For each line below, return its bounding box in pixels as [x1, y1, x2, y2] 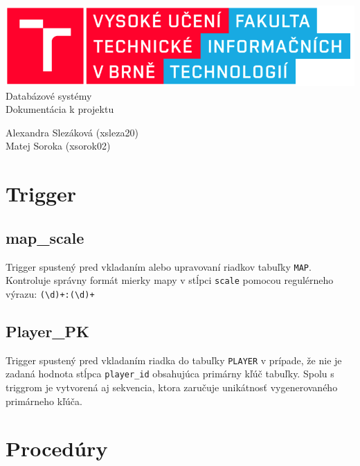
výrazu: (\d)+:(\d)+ [6, 286, 95, 301]
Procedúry [6, 434, 108, 463]
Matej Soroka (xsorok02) [6, 138, 111, 153]
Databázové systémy [6, 88, 92, 102]
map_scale [6, 226, 84, 248]
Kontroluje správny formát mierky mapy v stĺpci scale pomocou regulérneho [6, 273, 334, 287]
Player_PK [6, 320, 90, 341]
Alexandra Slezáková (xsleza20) [6, 125, 138, 139]
